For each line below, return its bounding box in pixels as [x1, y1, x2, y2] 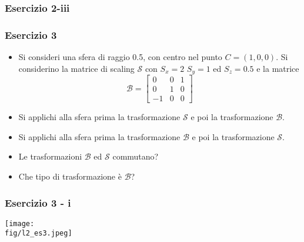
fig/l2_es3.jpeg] [5, 229, 72, 238]
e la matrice [256, 62, 299, 74]
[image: [5, 219, 35, 228]
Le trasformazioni [18, 150, 82, 163]
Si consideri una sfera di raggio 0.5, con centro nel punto [18, 51, 222, 63]
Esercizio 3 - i [5, 195, 71, 210]
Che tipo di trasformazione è [18, 170, 122, 182]
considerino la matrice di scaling [18, 62, 135, 74]
